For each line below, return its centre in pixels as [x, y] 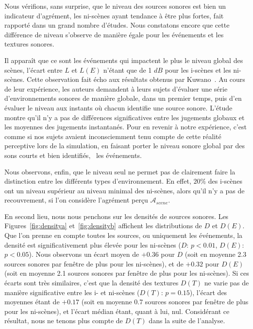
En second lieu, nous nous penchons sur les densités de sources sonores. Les [117, 216]
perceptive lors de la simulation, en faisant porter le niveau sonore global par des [125, 146]
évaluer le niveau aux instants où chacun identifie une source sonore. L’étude [118, 107]
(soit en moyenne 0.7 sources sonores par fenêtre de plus [165, 302]
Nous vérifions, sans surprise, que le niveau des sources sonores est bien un [115, 6]
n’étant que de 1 [127, 70]
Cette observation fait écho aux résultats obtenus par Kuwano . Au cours [136, 79]
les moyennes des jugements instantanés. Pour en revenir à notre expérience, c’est [126, 127]
